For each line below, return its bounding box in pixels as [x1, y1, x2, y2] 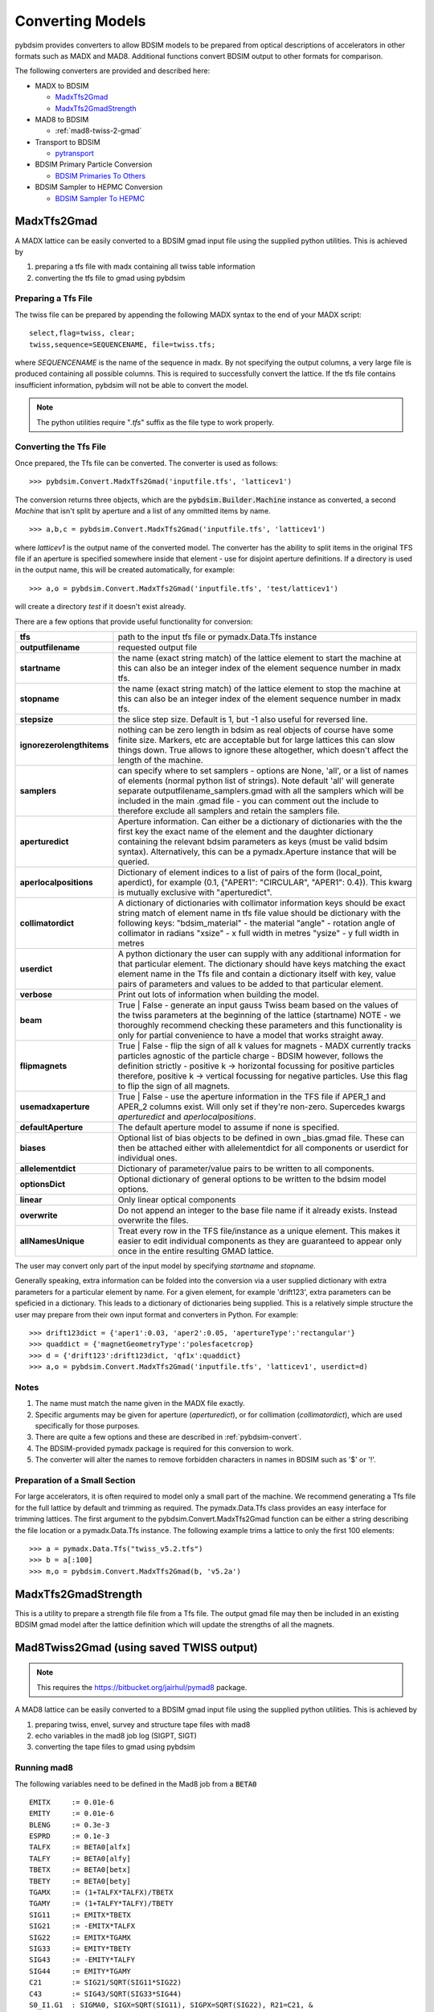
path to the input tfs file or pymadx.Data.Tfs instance [117, 632, 317, 643]
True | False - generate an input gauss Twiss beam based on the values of [117, 1000, 399, 1011]
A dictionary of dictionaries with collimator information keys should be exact [117, 897, 406, 909]
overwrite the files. [117, 1215, 189, 1227]
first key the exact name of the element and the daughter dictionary [117, 826, 374, 837]
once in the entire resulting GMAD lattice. [117, 1246, 274, 1257]
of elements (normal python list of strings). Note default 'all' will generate [117, 775, 395, 786]
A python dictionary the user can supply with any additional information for [117, 948, 401, 959]
